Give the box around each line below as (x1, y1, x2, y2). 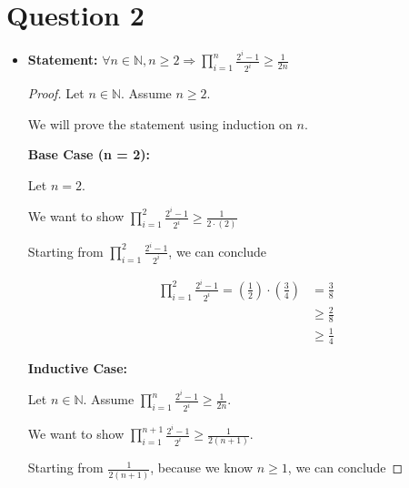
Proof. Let (27, 84, 85, 103)
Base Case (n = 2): (27, 145, 150, 164)
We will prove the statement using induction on (27, 114, 293, 133)
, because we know (150, 458, 254, 477)
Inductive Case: (27, 358, 128, 377)
